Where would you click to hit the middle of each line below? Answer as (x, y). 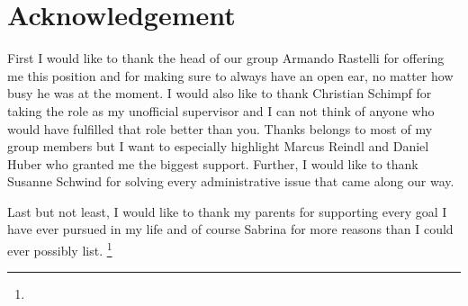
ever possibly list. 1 (60, 249)
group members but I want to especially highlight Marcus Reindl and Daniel (218, 146)
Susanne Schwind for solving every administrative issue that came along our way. (231, 181)
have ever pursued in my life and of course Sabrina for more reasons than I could (230, 229)
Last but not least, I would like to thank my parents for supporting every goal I (227, 211)
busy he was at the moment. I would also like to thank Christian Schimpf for (220, 93)
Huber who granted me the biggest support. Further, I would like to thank (213, 163)
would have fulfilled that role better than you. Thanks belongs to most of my (220, 128)
